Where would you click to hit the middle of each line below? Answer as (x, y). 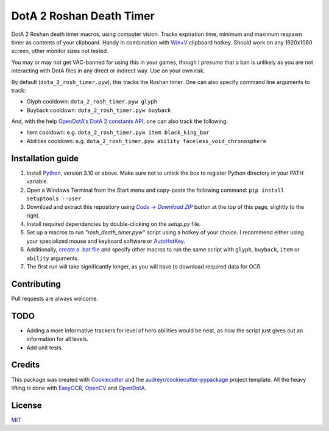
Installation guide (45, 158)
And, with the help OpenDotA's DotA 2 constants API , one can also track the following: (120, 121)
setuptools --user (54, 198)
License (27, 405)
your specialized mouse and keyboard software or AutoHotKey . (106, 241)
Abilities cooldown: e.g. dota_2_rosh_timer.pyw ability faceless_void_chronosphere (147, 141)
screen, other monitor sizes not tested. (60, 51)
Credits (26, 365)
